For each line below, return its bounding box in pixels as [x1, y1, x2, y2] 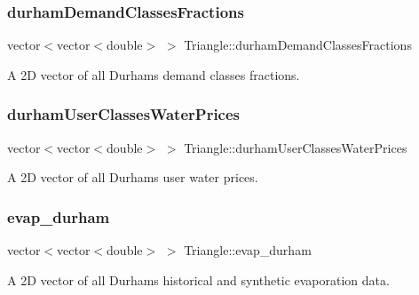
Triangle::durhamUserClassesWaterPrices [184, 138, 407, 156]
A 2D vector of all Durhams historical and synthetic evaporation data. [7, 270, 390, 289]
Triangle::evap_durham [184, 241, 312, 259]
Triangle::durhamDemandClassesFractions [184, 36, 412, 54]
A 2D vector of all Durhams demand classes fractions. [7, 65, 300, 84]
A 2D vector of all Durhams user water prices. [7, 168, 258, 187]
